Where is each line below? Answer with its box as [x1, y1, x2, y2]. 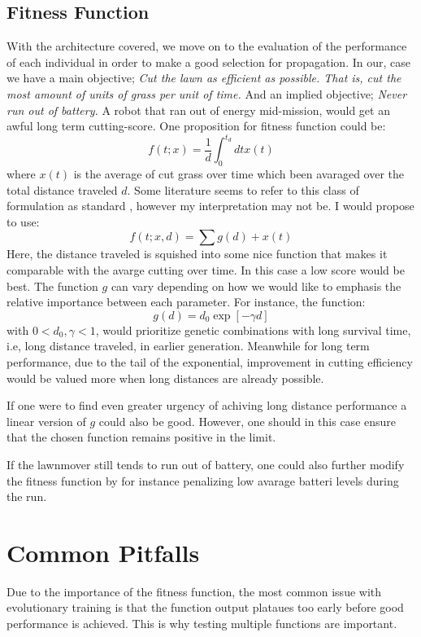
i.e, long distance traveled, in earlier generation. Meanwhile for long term [7, 337, 370, 354]
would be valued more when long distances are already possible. [7, 369, 324, 386]
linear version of [7, 412, 86, 429]
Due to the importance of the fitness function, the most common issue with [7, 582, 382, 600]
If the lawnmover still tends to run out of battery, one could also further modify [7, 455, 405, 472]
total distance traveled [7, 181, 118, 198]
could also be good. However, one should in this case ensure [98, 412, 397, 429]
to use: [7, 213, 40, 230]
